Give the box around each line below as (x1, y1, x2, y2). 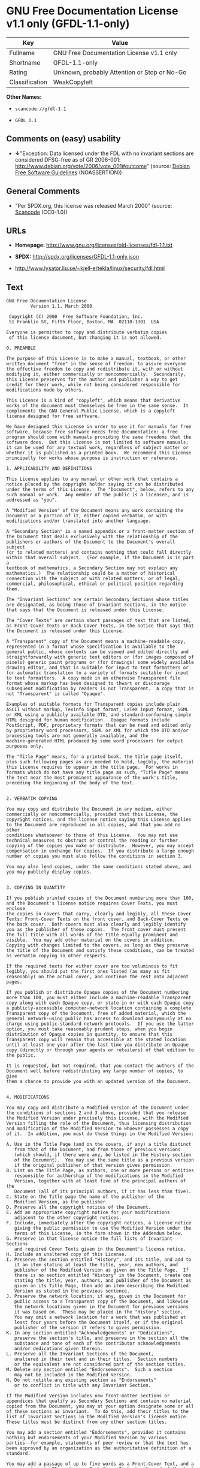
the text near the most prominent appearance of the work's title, (6, 775, 178, 781)
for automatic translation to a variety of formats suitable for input (6, 670, 189, 676)
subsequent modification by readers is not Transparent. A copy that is (6, 686, 195, 692)
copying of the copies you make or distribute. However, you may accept (6, 843, 195, 849)
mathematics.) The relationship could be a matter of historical (6, 571, 175, 577)
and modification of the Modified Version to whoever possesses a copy (6, 1126, 189, 1132)
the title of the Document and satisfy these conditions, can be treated (6, 948, 195, 954)
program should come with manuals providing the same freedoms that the (6, 434, 192, 441)
